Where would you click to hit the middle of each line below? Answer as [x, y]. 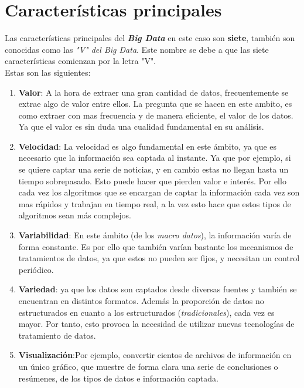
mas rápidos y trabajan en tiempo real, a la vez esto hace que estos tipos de [155, 203]
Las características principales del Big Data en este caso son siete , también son [150, 38]
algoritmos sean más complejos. [75, 215]
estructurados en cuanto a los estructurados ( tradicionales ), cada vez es [146, 312]
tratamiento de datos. [57, 335]
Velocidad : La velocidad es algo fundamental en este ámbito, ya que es [148, 146]
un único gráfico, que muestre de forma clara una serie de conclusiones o [148, 366]
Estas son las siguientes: [48, 72]
